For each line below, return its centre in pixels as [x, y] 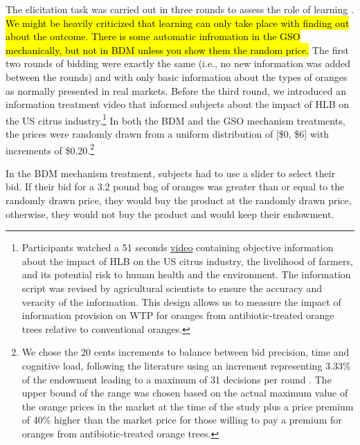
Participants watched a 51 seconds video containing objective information [178, 247]
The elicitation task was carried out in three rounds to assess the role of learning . [180, 9]
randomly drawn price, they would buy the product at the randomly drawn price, [179, 200]
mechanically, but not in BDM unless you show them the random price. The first [177, 49]
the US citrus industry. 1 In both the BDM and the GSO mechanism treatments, [175, 119]
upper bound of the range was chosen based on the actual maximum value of [185, 393]
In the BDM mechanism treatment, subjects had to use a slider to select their [171, 173]
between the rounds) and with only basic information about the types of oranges [177, 76]
